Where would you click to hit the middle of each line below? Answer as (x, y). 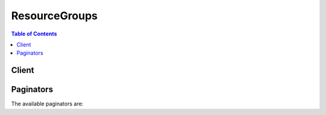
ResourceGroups (54, 16)
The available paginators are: (47, 104)
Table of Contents (34, 34)
